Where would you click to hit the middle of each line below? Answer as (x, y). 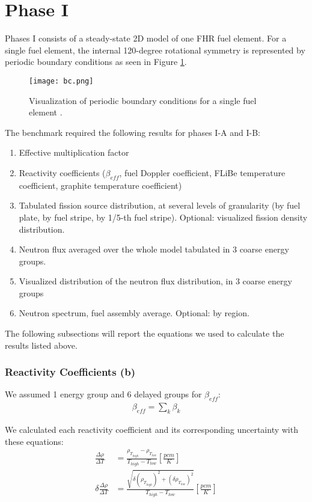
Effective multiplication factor (74, 152)
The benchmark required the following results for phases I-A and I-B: (133, 132)
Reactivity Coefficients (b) (70, 372)
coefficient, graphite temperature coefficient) (100, 185)
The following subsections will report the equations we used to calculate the (145, 333)
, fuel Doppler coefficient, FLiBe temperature (202, 172)
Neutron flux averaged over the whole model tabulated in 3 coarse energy (154, 249)
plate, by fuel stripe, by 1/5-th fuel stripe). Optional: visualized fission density (163, 217)
